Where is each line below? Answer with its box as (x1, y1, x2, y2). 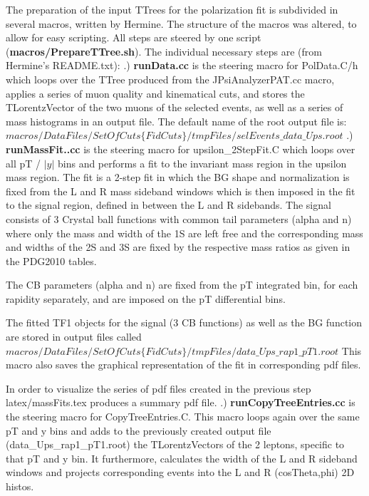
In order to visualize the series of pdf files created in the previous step (6, 381, 311, 396)
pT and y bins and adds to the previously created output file (6, 423, 271, 438)
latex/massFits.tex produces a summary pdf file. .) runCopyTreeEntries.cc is (6, 395, 355, 410)
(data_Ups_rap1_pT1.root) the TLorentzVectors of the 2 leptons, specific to (6, 437, 345, 452)
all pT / (6, 155, 41, 170)
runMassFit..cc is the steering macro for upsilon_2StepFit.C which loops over (6, 141, 355, 156)
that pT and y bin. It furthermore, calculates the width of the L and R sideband (6, 450, 358, 465)
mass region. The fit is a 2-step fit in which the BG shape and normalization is (6, 170, 350, 185)
